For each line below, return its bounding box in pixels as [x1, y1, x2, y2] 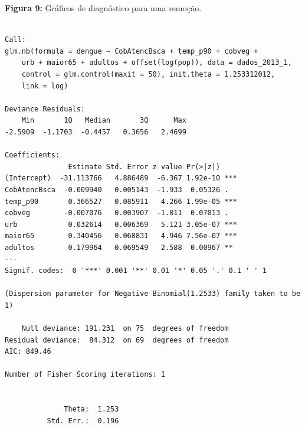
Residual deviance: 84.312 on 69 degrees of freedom [5, 335, 229, 344]
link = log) [21, 81, 68, 90]
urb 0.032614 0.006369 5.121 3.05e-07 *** [5, 220, 237, 229]
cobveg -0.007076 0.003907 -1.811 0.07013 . [5, 209, 229, 218]
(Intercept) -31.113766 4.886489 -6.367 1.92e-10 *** [5, 174, 237, 183]
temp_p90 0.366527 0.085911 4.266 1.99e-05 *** [5, 197, 237, 206]
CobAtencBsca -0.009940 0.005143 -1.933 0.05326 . [5, 185, 229, 194]
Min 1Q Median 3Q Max [21, 116, 186, 125]
